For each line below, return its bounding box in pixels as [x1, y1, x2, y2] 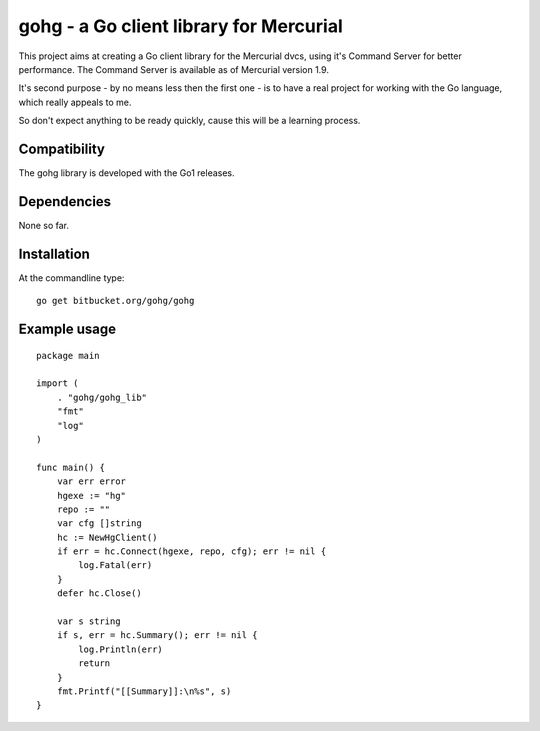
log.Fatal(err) [78, 560, 153, 571]
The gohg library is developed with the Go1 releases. [18, 167, 235, 179]
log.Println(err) [78, 643, 164, 655]
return [78, 658, 111, 669]
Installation [18, 245, 90, 262]
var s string [56, 616, 121, 627]
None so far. [18, 219, 70, 231]
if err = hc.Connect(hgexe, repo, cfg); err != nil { [56, 546, 327, 557]
